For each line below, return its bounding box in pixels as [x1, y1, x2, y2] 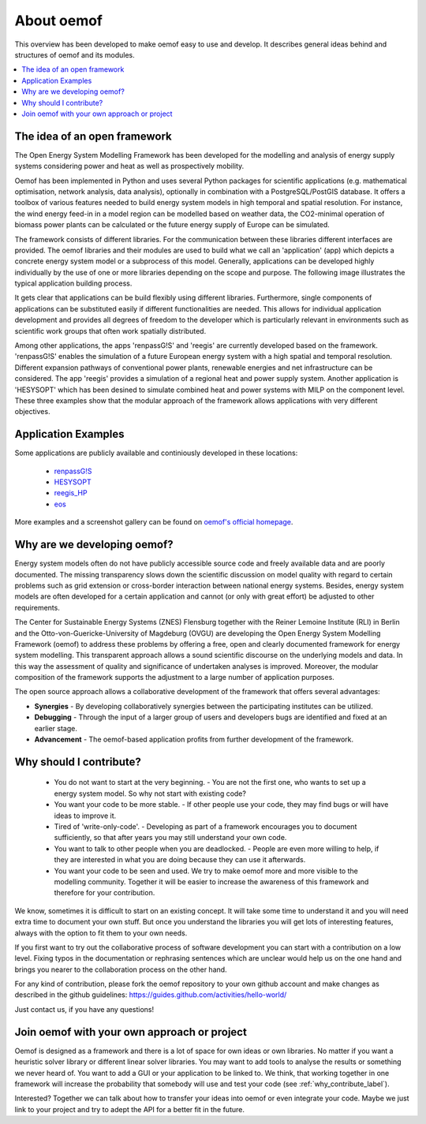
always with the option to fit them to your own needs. [14, 928, 188, 938]
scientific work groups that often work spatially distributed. [14, 326, 207, 335]
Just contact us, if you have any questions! [14, 1004, 155, 1014]
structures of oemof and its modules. [14, 50, 136, 59]
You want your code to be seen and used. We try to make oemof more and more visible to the [54, 866, 358, 876]
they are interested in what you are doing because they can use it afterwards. [54, 855, 306, 864]
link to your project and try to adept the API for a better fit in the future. [14, 1104, 245, 1114]
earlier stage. [34, 723, 78, 733]
